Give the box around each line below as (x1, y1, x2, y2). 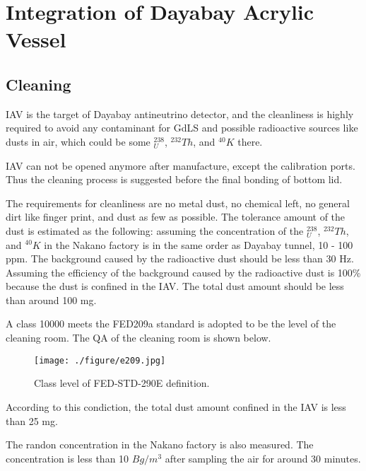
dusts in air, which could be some (6, 134, 150, 149)
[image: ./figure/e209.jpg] (34, 355, 166, 366)
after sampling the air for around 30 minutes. (165, 450, 361, 465)
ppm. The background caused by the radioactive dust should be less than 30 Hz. (6, 251, 354, 266)
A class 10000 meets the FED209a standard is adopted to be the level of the (6, 316, 336, 331)
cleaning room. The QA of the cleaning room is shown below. (6, 330, 271, 345)
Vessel (6, 25, 66, 54)
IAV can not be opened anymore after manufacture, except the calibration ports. (6, 158, 355, 173)
